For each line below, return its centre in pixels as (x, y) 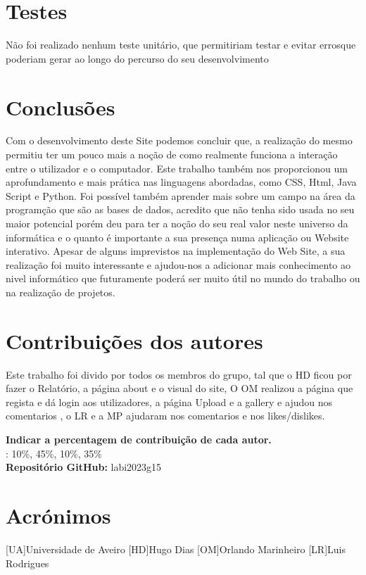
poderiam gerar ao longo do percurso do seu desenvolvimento (137, 58)
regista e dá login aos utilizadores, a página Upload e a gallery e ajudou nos (169, 402)
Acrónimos (58, 516)
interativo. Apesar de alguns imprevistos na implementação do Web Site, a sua (176, 251)
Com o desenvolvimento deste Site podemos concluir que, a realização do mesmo (179, 140)
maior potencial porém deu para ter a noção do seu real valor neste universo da (177, 223)
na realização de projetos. (61, 292)
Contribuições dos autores (134, 340)
